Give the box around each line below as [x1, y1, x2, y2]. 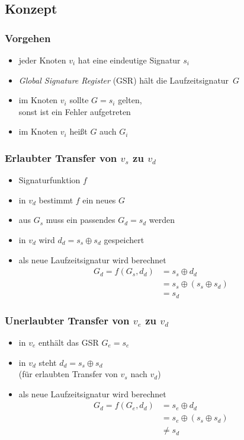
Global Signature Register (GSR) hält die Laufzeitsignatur [18, 74, 229, 86]
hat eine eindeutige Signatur [78, 54, 181, 66]
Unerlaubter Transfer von [5, 313, 130, 327]
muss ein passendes [46, 213, 115, 226]
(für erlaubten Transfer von [18, 368, 118, 380]
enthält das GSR [38, 336, 99, 348]
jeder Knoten [18, 54, 66, 66]
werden [149, 213, 175, 226]
